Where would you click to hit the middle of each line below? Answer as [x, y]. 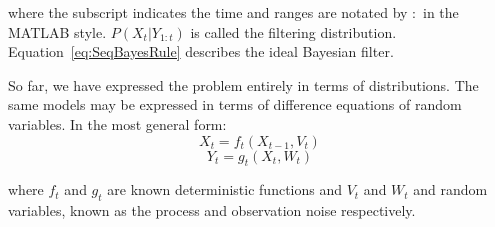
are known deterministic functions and [225, 189]
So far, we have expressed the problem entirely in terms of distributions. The [243, 84]
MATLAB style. [57, 31]
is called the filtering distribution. [293, 31]
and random [450, 189]
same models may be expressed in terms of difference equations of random [235, 104]
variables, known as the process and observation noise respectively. [212, 210]
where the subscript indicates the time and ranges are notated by [208, 12]
